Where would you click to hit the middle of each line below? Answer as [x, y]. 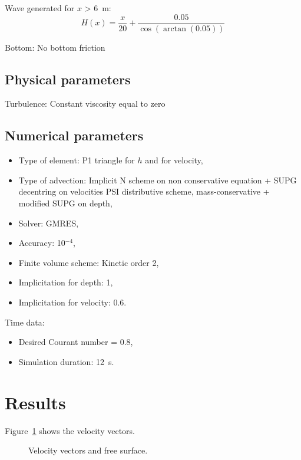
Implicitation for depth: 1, [66, 282]
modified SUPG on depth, [65, 203]
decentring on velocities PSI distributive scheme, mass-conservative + [144, 191]
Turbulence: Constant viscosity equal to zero [85, 103]
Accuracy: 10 [42, 243]
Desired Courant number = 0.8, [76, 342]
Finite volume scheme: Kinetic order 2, [89, 262]
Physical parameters [68, 79]
